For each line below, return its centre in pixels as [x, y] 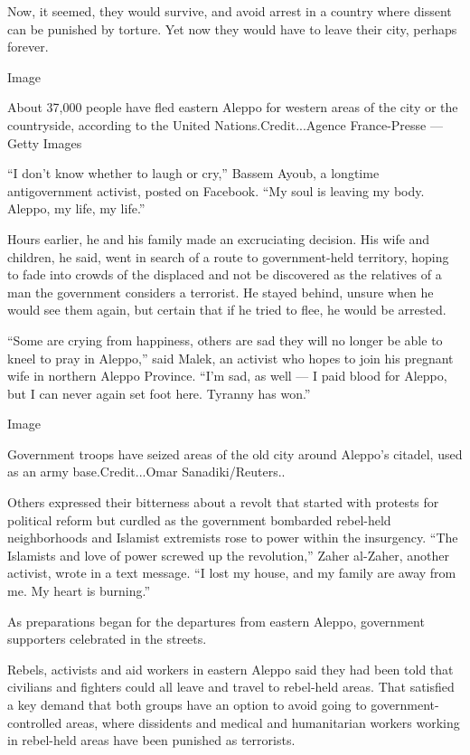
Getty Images [45, 142]
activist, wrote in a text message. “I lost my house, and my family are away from [232, 573]
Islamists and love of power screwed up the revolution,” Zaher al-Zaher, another [228, 555]
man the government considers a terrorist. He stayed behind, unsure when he [221, 292]
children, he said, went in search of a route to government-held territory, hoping [228, 256]
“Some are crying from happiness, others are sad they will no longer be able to [225, 340]
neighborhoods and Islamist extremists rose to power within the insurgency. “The [233, 538]
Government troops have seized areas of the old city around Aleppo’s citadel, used [235, 453]
